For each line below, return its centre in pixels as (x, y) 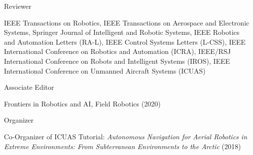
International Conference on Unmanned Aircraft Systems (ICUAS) (105, 70)
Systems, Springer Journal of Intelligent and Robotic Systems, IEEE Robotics (122, 32)
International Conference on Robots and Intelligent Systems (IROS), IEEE (117, 61)
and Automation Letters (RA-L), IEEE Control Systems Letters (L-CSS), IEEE (125, 41)
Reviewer (18, 6)
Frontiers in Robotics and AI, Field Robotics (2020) (82, 103)
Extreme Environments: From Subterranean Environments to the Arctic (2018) (123, 146)
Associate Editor (29, 87)
